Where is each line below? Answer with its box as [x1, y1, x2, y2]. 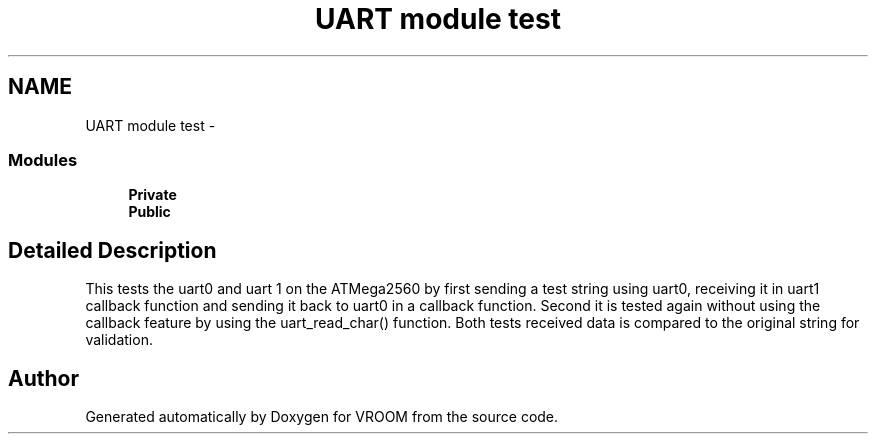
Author [8, 365, 79, 391]
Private [128, 186, 177, 204]
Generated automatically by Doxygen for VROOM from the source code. [85, 408, 559, 426]
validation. [85, 331, 153, 349]
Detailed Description [8, 237, 217, 263]
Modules [8, 149, 78, 170]
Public [128, 203, 171, 221]
